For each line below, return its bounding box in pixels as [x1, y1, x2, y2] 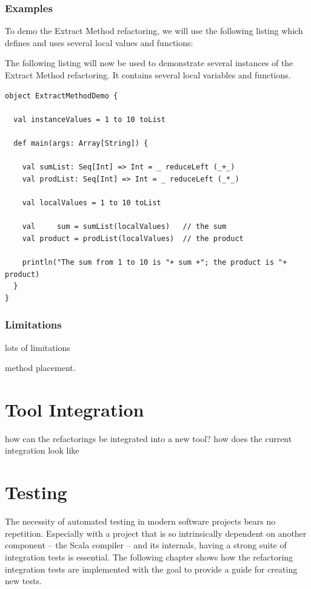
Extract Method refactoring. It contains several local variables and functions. [5, 69, 291, 81]
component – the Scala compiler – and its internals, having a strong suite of [5, 539, 287, 551]
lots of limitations [5, 341, 70, 353]
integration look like [5, 444, 79, 457]
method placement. [5, 361, 76, 374]
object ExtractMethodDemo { [5, 91, 118, 100]
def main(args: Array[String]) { [13, 138, 149, 148]
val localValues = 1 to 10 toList [22, 198, 161, 207]
